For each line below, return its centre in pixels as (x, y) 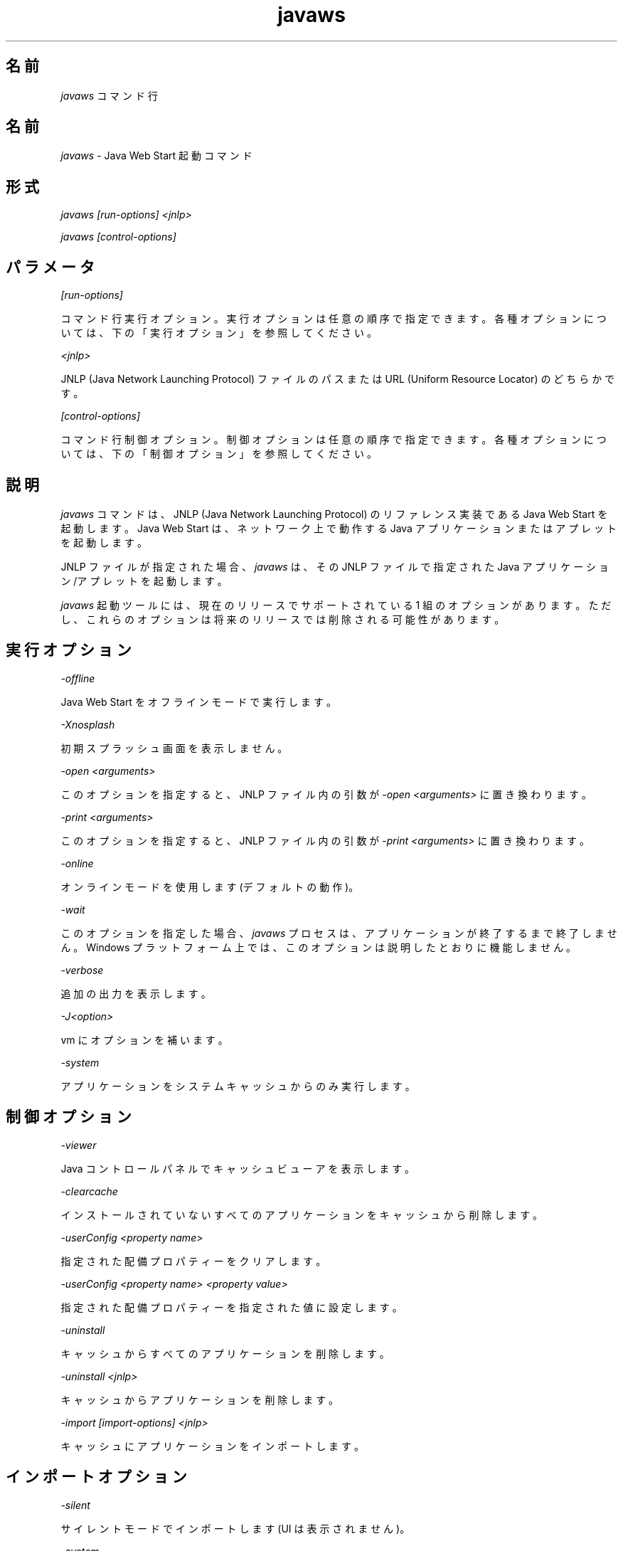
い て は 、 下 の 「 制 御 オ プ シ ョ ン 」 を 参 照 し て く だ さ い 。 (219, 454)
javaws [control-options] (118, 237)
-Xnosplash (88, 724)
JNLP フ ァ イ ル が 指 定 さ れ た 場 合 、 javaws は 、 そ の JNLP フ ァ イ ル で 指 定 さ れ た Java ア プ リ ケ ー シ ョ (335, 566)
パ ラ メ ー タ (50, 267)
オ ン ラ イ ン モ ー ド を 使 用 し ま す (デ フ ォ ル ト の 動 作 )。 (210, 886)
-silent (75, 1505)
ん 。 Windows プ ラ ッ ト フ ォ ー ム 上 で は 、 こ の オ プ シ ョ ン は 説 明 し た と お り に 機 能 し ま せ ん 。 (319, 947)
